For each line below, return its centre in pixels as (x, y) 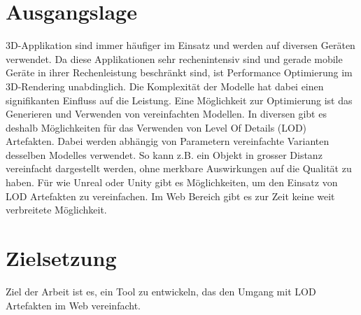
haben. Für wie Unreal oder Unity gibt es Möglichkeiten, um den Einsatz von (172, 182)
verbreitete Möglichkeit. (56, 210)
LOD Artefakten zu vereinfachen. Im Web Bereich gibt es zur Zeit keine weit (170, 196)
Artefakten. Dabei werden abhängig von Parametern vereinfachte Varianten (168, 141)
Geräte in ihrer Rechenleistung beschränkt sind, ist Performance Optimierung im (179, 72)
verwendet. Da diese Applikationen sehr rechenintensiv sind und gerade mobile (174, 58)
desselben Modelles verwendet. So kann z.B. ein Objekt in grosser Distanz (164, 154)
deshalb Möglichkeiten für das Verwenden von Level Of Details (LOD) (156, 127)
